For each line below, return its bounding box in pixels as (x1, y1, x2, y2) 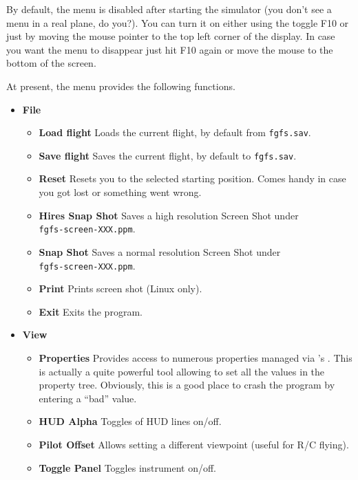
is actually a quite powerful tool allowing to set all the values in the (39, 364, 325, 378)
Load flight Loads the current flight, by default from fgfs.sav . (39, 125, 311, 140)
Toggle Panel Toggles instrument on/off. (39, 460, 217, 474)
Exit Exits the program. (39, 304, 143, 318)
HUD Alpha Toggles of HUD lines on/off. (39, 414, 222, 428)
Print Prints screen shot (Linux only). (39, 281, 202, 296)
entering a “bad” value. (39, 391, 137, 405)
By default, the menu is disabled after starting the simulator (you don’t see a (6, 2, 332, 16)
